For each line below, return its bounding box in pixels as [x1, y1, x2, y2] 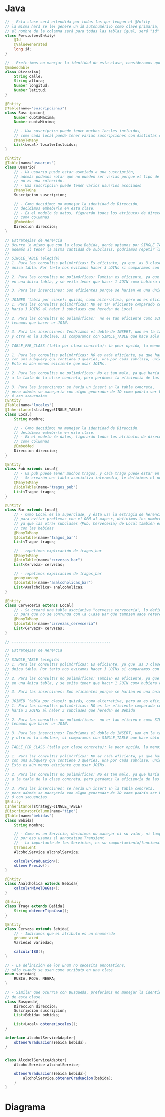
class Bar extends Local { [5, 507, 58, 512]
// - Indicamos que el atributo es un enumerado [14, 931, 115, 936]
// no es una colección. [14, 179, 65, 184]
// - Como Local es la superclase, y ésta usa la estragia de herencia [14, 512, 164, 517]
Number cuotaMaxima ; [14, 115, 56, 120]
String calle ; [14, 74, 43, 79]
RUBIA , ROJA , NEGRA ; [14, 976, 56, 981]
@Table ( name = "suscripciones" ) [5, 106, 67, 111]
